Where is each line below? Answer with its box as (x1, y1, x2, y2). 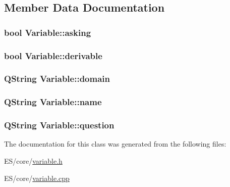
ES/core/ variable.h (4, 155, 63, 166)
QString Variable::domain (4, 72, 110, 85)
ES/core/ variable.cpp (4, 172, 70, 183)
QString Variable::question (4, 119, 114, 131)
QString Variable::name (4, 96, 102, 108)
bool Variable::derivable (4, 49, 102, 62)
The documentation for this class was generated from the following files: (4, 138, 226, 149)
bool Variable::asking (4, 26, 91, 38)
